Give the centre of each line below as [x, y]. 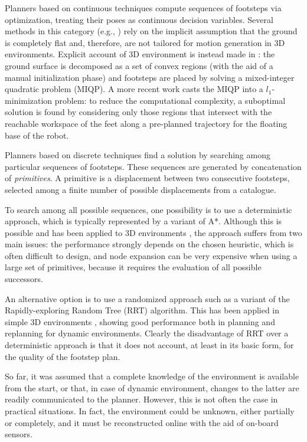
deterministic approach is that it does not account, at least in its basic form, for [149, 345]
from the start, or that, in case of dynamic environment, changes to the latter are [152, 387]
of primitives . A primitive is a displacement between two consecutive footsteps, [147, 178]
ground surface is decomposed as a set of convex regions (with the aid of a [139, 65]
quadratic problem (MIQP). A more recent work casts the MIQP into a [134, 89]
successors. [24, 279]
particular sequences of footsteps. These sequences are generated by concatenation [153, 166]
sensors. [19, 434]
